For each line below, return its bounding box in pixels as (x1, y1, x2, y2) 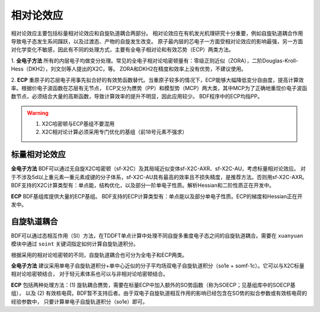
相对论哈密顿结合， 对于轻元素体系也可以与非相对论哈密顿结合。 (11, 270, 168, 278)
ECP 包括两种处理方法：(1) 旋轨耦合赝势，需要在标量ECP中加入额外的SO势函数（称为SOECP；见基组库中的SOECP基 (11, 281, 296, 288)
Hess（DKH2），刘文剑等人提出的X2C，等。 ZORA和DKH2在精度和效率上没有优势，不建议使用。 (11, 65, 247, 72)
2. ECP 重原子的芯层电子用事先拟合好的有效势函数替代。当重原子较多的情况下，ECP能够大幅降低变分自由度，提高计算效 (11, 76, 304, 83)
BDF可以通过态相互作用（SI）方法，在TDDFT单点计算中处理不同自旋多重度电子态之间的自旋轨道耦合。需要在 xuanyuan (11, 232, 303, 239)
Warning (27, 109, 49, 116)
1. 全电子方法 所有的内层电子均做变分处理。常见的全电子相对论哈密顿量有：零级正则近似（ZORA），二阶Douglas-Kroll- (11, 57, 299, 64)
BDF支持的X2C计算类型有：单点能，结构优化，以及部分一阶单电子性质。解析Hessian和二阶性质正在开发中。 (11, 182, 275, 189)
